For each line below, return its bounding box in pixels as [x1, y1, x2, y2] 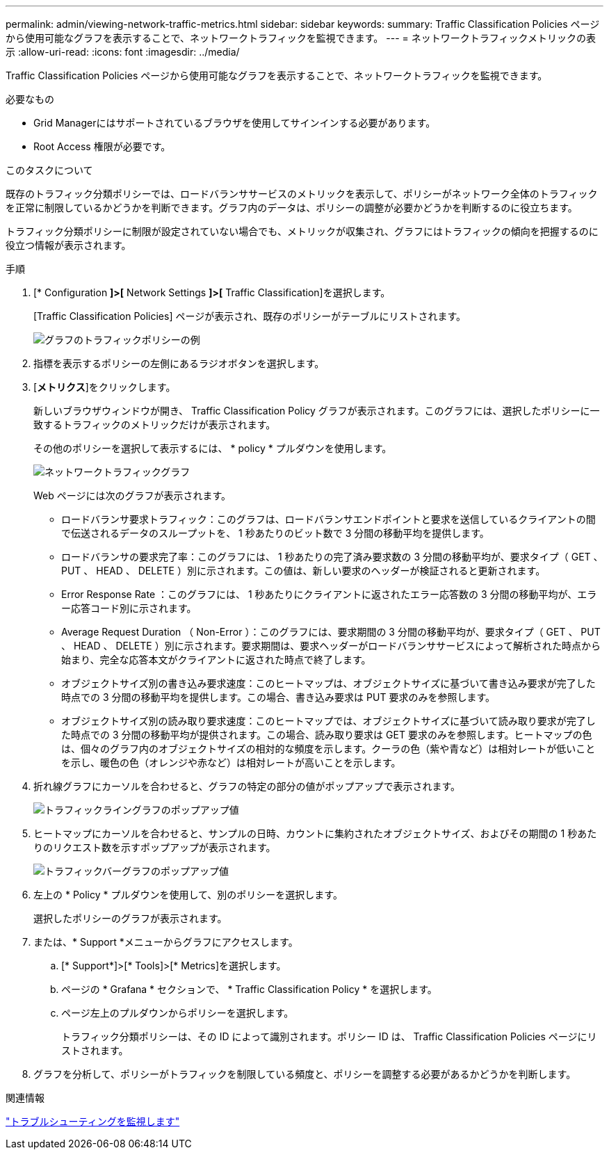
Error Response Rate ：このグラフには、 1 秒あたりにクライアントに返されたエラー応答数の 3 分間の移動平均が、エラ [61, 588, 597, 600]
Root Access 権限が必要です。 [33, 140, 171, 152]
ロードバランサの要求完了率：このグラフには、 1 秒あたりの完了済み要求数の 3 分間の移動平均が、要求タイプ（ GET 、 [61, 551, 603, 563]
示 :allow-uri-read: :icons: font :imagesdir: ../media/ [6, 46, 240, 58]
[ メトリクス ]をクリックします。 [33, 381, 176, 393]
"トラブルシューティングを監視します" [6, 1115, 180, 1127]
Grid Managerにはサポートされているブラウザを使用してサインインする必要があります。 [33, 117, 436, 129]
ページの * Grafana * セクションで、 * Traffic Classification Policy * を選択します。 [61, 983, 437, 995]
